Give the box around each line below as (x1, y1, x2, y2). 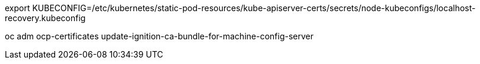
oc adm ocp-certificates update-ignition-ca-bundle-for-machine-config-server (5, 31, 313, 41)
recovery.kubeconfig (5, 13, 86, 23)
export (5, 3, 30, 13)
